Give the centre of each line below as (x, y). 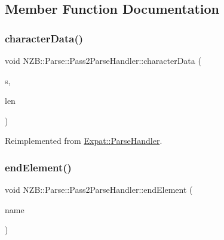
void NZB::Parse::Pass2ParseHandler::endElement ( (99, 190)
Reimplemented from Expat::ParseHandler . (84, 141)
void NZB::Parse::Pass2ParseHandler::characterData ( (103, 60)
